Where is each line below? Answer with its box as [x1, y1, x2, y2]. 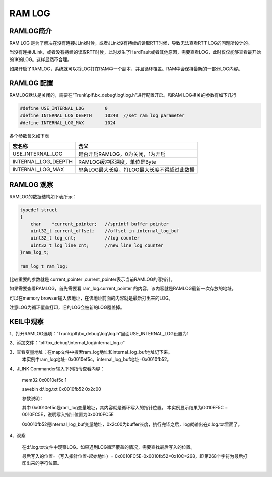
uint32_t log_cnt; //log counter [30, 235, 140, 241]
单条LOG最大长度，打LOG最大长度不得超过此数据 [78, 166, 195, 173]
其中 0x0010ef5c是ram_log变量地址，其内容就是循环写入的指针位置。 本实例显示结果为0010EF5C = [22, 405, 228, 411]
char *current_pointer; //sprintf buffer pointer [30, 221, 169, 227]
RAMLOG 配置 [9, 79, 54, 88]
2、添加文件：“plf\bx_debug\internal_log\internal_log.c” [9, 340, 125, 346]
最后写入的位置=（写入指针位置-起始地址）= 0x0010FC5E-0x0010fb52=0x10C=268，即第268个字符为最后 [22, 453, 243, 459]
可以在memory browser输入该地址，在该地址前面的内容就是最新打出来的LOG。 [9, 295, 173, 301]
